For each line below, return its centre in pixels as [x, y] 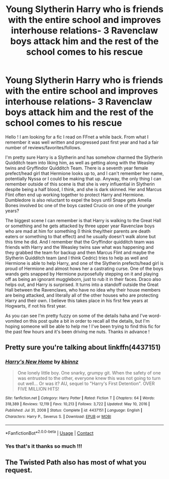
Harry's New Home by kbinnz [42, 362]
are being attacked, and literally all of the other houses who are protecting [82, 295]
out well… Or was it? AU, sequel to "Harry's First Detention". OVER [86, 384]
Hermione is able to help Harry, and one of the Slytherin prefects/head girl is [84, 263]
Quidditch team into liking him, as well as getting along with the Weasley [80, 162]
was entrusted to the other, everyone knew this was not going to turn [89, 378]
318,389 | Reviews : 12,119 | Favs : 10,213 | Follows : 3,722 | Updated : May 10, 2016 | [77, 404]
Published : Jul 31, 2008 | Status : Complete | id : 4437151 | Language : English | [74, 410]
